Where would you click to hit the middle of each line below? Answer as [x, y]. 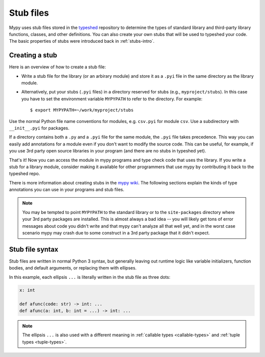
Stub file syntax [34, 249]
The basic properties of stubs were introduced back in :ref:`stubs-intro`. [82, 41]
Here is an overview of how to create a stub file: [57, 67]
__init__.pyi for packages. [39, 128]
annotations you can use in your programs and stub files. [67, 190]
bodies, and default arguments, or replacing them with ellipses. [73, 268]
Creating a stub [33, 55]
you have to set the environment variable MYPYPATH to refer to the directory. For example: [112, 99]
